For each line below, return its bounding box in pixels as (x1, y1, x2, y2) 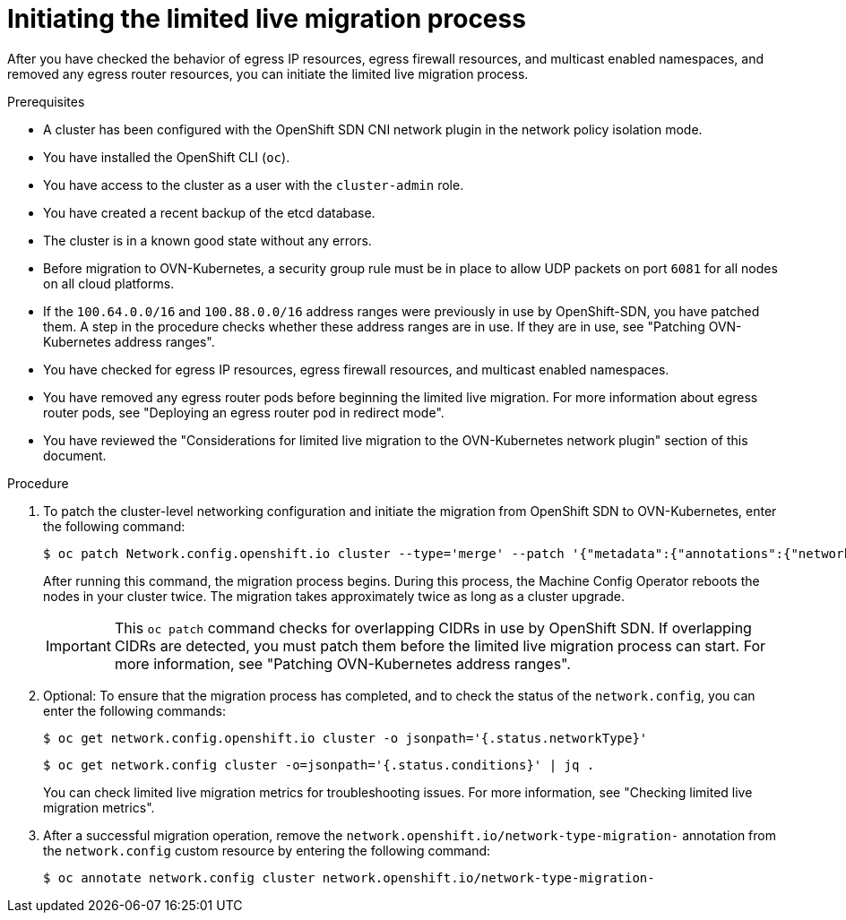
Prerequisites (7, 93, 85, 109)
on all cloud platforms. (43, 275, 175, 291)
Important (46, 636, 111, 655)
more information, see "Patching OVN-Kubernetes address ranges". (114, 654, 571, 673)
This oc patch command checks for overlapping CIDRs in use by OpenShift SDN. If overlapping (114, 618, 752, 637)
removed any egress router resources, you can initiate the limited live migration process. (7, 65, 529, 82)
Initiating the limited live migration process (7, 4, 526, 34)
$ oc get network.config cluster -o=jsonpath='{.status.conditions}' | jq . (43, 757, 595, 772)
